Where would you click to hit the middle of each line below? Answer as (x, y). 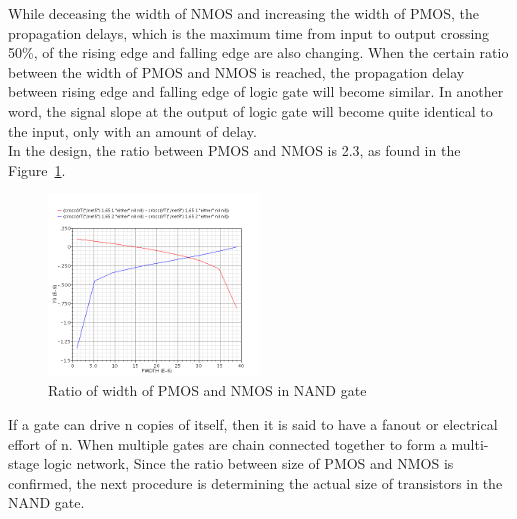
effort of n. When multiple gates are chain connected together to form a (227, 443)
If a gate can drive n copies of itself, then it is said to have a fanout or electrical (253, 424)
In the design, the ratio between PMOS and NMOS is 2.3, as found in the (234, 150)
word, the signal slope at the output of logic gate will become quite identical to (250, 110)
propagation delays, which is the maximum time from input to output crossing (249, 32)
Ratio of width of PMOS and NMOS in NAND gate (207, 390)
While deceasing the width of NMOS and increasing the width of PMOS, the (243, 13)
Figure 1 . (37, 169)
